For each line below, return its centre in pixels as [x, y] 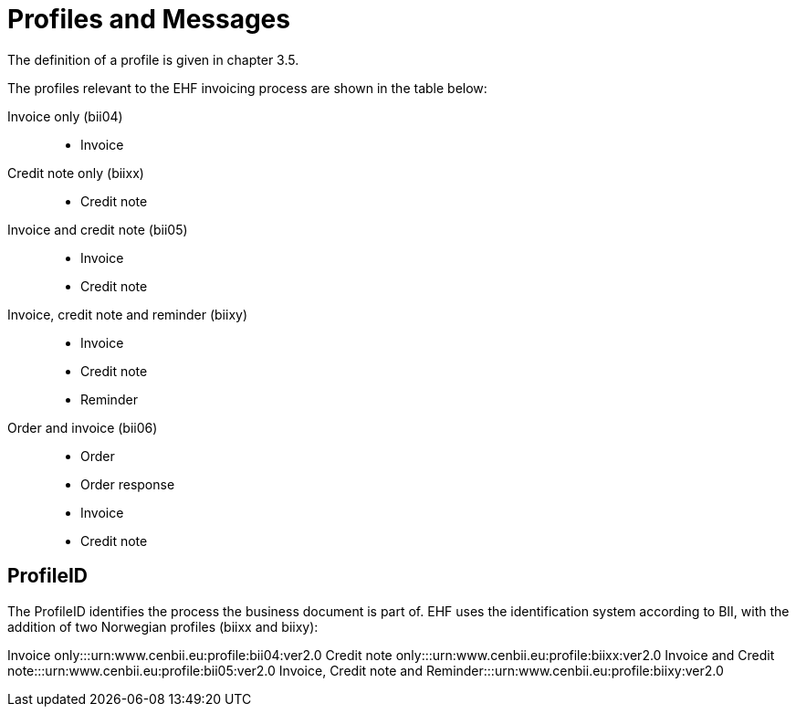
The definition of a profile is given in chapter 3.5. [153, 59]
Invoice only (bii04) [65, 116]
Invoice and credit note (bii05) [98, 229]
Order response [128, 484]
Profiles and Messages [149, 19]
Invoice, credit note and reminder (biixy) [128, 314]
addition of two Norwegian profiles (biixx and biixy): [163, 626]
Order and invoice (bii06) [83, 427]
